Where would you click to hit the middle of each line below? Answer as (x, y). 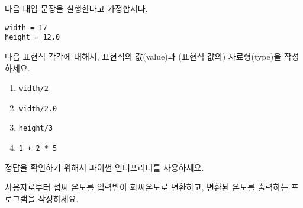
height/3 (36, 129)
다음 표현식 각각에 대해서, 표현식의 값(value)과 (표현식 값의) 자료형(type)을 (143, 56)
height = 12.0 (33, 38)
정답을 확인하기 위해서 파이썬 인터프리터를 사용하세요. (104, 167)
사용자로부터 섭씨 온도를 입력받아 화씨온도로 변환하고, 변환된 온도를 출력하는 (147, 187)
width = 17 (26, 27)
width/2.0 (38, 108)
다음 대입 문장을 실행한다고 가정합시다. (76, 8)
